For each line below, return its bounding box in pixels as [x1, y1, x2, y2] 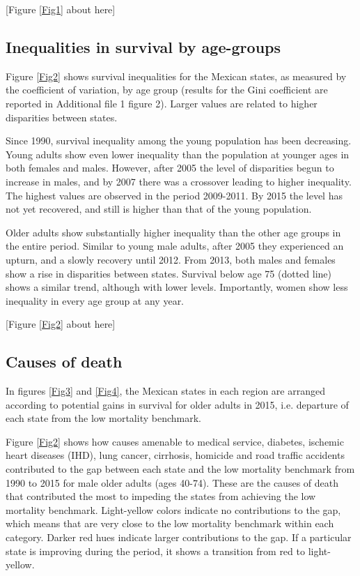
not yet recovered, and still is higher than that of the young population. [6, 202, 312, 216]
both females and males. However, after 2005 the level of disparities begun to [6, 160, 334, 175]
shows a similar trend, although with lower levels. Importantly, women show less [6, 280, 348, 294]
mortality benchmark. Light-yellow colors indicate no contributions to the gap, [6, 502, 341, 517]
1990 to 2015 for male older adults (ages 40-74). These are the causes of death [6, 475, 338, 490]
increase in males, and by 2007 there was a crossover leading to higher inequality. [6, 174, 352, 188]
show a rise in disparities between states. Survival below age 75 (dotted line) [6, 266, 331, 280]
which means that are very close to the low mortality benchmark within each [6, 516, 334, 531]
